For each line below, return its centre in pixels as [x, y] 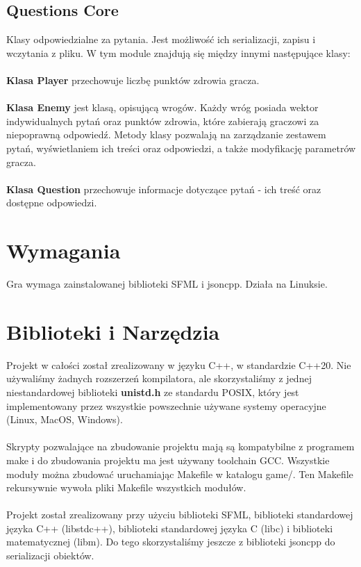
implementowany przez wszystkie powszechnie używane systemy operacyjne [166, 405]
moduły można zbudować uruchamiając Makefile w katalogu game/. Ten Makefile [180, 474]
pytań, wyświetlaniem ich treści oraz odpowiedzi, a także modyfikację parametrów [181, 148]
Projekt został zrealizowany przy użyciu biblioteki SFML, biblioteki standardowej [180, 515]
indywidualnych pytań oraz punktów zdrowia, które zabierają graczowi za [163, 121]
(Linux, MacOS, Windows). [65, 419]
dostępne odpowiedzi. [52, 203]
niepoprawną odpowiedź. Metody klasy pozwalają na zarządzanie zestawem [166, 134]
